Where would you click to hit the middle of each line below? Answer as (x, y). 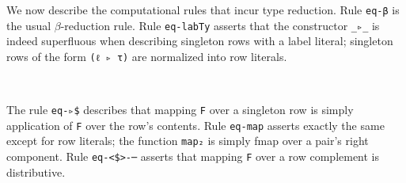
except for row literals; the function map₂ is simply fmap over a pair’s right (188, 141)
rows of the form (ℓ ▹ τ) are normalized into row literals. (147, 56)
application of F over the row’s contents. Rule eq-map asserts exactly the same (195, 125)
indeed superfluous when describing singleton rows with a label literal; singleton (200, 41)
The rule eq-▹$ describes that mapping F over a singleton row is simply (180, 110)
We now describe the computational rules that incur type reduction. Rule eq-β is (203, 10)
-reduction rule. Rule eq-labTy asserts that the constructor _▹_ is (220, 25)
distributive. (36, 172)
